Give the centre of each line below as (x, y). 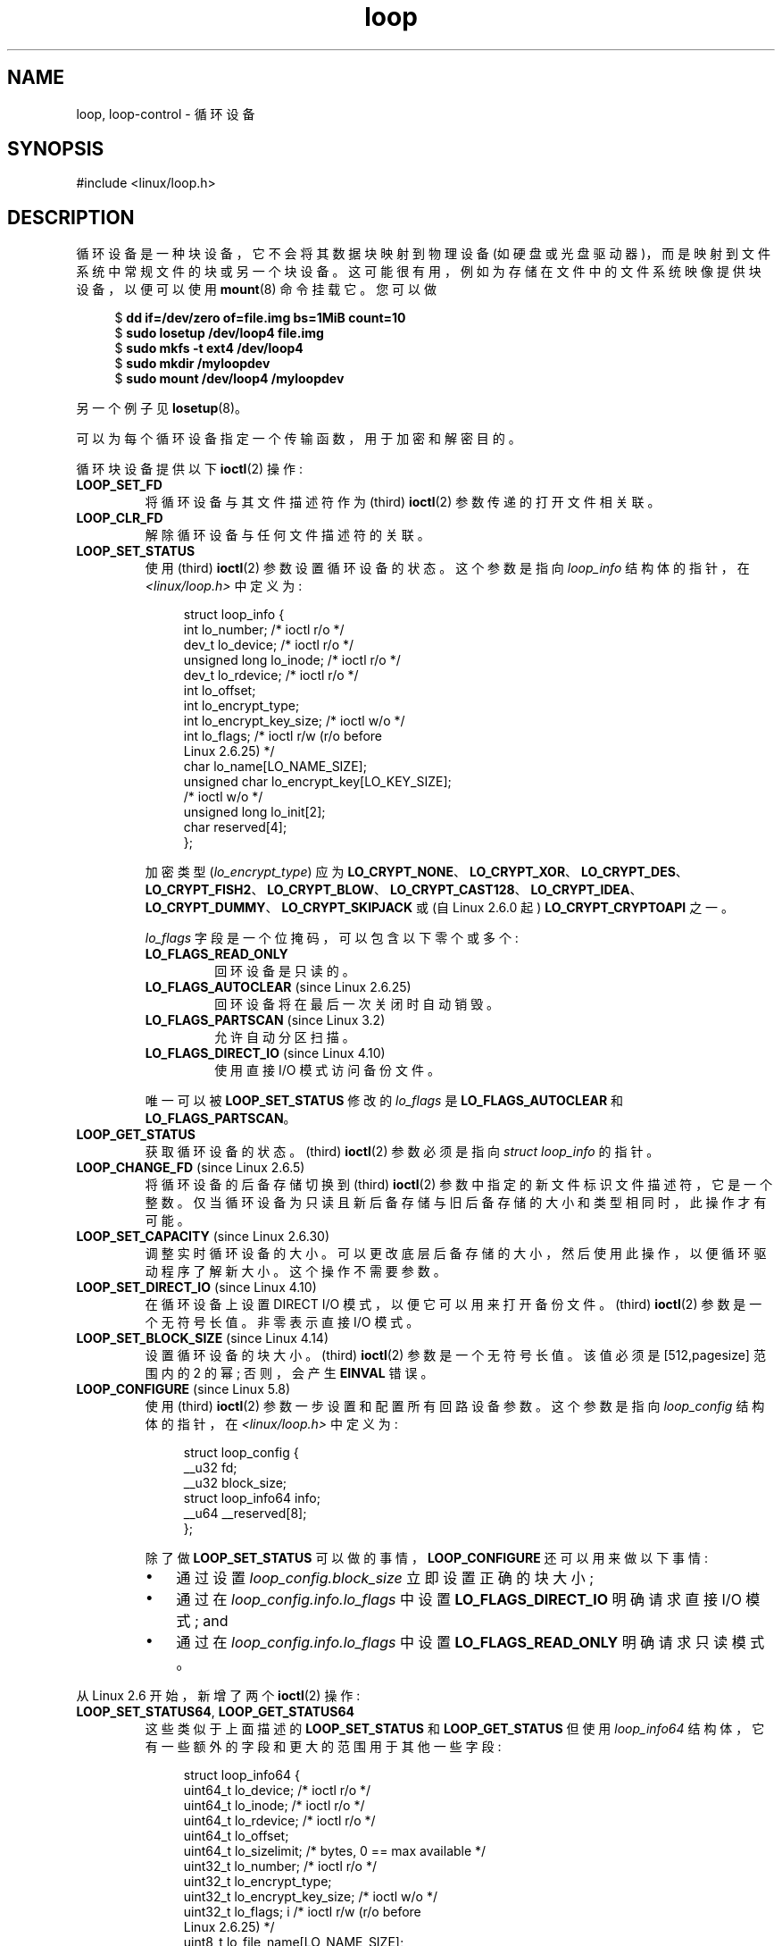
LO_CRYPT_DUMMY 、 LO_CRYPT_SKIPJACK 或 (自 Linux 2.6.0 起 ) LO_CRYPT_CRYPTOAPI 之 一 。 (440, 908)
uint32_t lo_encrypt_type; (258, 1882)
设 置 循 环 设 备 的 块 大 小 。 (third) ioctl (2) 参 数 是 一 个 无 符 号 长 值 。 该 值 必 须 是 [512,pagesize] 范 (455, 1355)
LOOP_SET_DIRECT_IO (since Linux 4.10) (196, 1288)
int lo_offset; (220, 691)
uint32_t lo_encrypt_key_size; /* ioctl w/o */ (310, 1897)
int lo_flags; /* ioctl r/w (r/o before (283, 736)
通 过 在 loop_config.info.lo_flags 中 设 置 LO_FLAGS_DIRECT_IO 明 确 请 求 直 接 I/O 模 (468, 1600)
